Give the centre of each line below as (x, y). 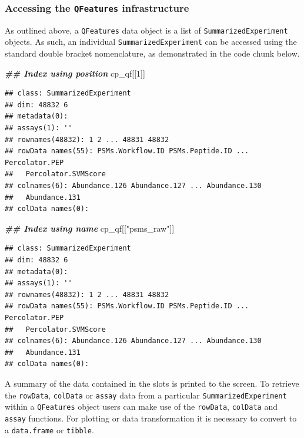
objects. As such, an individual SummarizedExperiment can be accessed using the (151, 42)
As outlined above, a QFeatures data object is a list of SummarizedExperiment (146, 30)
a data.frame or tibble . (49, 429)
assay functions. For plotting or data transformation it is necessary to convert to (151, 418)
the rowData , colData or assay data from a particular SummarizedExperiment (146, 395)
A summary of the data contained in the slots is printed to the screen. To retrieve (152, 383)
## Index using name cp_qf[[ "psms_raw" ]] (90, 228)
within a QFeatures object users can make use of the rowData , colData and (141, 406)
